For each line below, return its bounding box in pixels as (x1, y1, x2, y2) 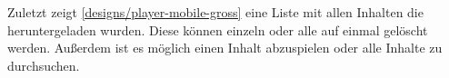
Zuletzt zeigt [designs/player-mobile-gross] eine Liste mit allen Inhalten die (7, 3, 424, 21)
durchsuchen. (7, 55, 80, 74)
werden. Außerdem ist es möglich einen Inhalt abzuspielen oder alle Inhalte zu (7, 38, 443, 57)
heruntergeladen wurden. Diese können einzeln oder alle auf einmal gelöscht (7, 20, 428, 39)
